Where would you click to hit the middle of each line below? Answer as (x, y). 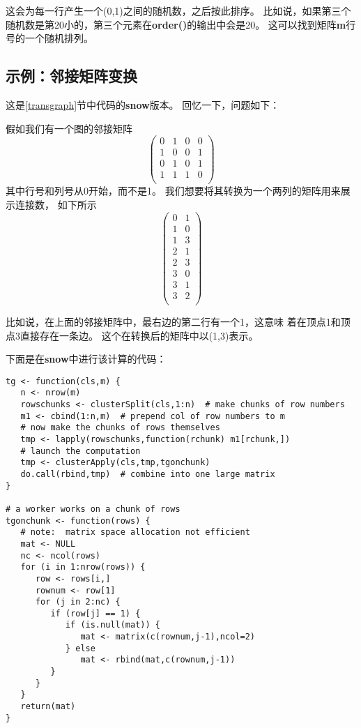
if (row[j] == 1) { (95, 613)
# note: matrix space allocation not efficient (135, 532)
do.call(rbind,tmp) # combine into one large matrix (148, 474)
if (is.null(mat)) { (113, 625)
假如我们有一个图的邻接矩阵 (69, 128)
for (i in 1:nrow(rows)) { (83, 567)
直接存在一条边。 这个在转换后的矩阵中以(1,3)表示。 (139, 335)
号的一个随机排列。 (49, 38)
